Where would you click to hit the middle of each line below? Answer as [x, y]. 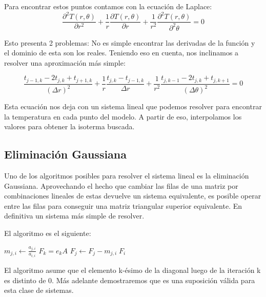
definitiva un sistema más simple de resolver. [74, 216]
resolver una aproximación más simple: [65, 62]
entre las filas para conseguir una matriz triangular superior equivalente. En [123, 205]
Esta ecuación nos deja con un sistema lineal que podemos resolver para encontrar [133, 106]
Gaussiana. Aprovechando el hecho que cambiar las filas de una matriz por [121, 185]
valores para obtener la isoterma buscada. [69, 126]
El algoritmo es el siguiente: [48, 233]
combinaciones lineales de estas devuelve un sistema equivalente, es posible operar [133, 196]
